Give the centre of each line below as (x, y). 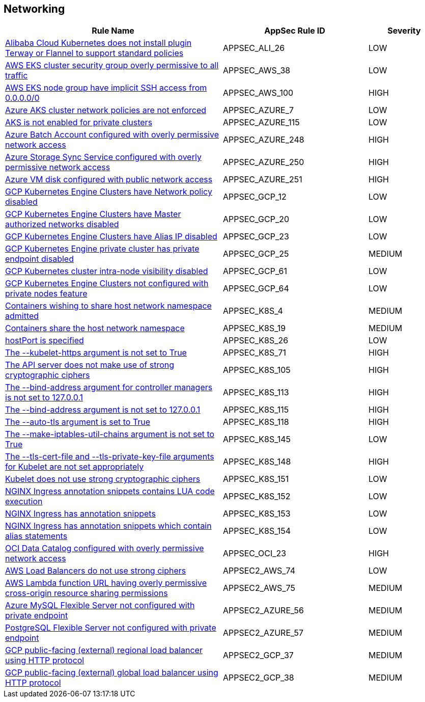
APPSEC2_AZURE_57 (263, 633)
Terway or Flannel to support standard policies (94, 53)
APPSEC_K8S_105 (257, 370)
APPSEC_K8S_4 (253, 311)
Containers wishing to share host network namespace (108, 306)
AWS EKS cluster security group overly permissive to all (112, 65)
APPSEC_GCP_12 (255, 197)
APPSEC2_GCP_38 (259, 678)
